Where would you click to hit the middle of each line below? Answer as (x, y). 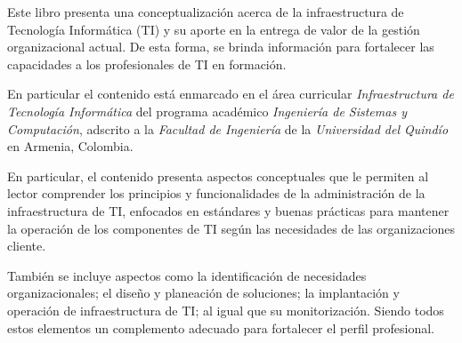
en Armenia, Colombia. (70, 146)
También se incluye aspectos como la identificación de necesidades (187, 275)
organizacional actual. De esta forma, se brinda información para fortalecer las (221, 47)
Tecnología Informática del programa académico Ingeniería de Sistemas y (207, 111)
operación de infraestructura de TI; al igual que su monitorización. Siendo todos (226, 310)
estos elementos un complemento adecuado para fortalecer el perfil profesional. (221, 327)
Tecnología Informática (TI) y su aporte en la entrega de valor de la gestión (214, 29)
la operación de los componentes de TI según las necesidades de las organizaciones (231, 228)
